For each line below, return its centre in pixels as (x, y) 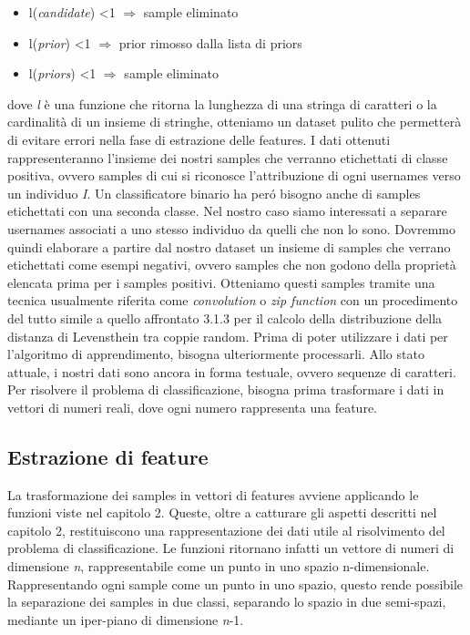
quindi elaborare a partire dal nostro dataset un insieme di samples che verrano (229, 246)
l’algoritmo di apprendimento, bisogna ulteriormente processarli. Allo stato (216, 354)
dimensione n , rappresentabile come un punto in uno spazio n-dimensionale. (219, 566)
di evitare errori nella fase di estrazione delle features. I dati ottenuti (199, 139)
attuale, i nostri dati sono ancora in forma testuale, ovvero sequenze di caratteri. (232, 371)
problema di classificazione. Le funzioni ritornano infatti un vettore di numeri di (231, 548)
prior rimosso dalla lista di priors (210, 42)
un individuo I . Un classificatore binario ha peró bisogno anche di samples (214, 193)
